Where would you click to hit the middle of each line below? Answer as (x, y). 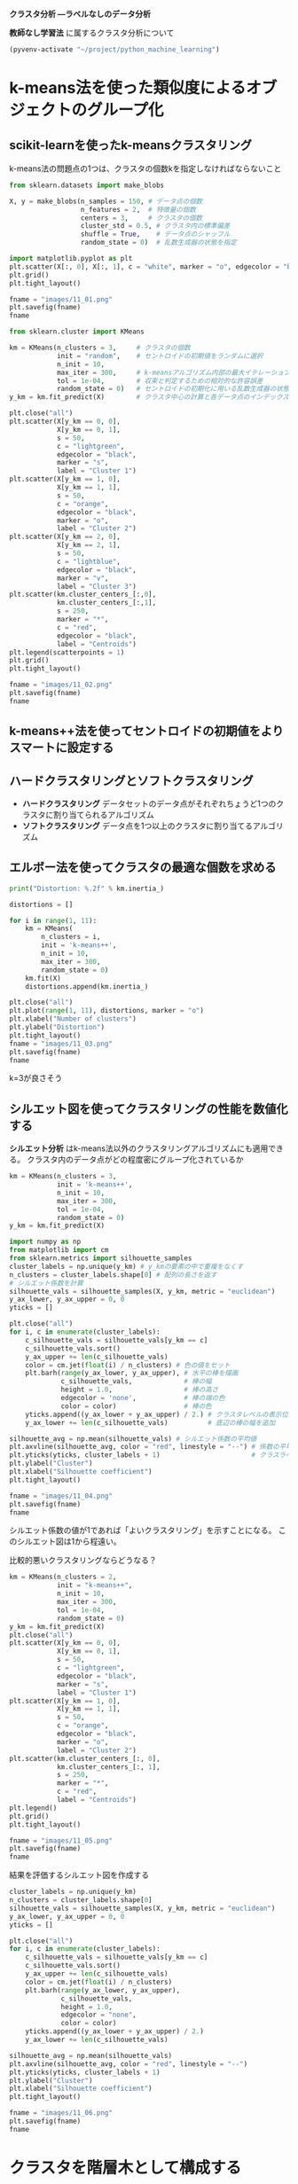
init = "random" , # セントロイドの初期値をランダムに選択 (160, 356)
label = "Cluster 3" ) (97, 586)
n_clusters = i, (71, 937)
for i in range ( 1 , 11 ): (53, 920)
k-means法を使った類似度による (128, 88)
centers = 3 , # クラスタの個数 (141, 218)
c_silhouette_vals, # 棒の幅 (136, 1382)
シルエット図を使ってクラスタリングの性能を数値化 (149, 1109)
